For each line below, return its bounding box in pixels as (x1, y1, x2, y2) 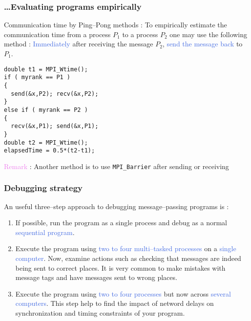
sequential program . (15, 227, 75, 237)
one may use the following (169, 29, 248, 39)
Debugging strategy (4, 182, 83, 194)
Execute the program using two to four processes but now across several (15, 288, 231, 299)
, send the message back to (162, 39, 243, 49)
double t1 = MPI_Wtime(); (4, 65, 88, 73)
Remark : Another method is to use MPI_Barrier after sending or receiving (4, 161, 229, 171)
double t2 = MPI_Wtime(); (4, 139, 88, 146)
